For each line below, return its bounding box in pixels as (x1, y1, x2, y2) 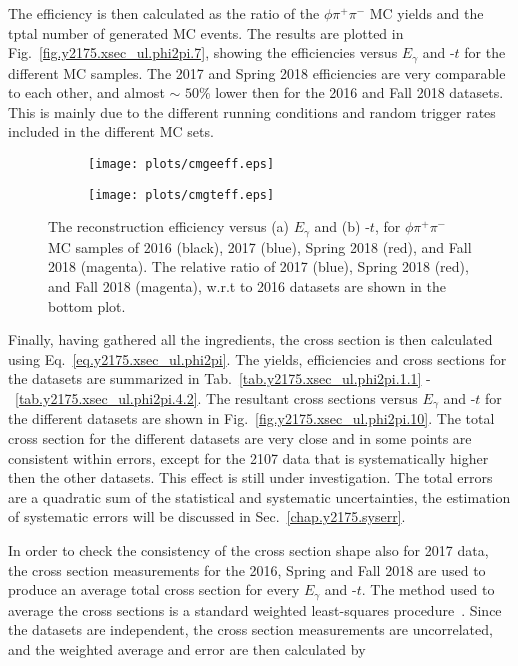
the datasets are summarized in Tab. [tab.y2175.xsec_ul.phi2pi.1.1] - (8, 368, 431, 389)
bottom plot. (48, 295, 126, 316)
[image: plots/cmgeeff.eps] (88, 157, 275, 172)
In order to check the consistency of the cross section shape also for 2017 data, (8, 539, 489, 560)
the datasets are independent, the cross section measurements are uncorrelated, (8, 619, 493, 640)
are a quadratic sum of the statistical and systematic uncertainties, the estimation (8, 486, 511, 507)
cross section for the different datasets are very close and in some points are (8, 427, 472, 448)
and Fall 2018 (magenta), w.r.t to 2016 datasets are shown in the (48, 275, 446, 296)
